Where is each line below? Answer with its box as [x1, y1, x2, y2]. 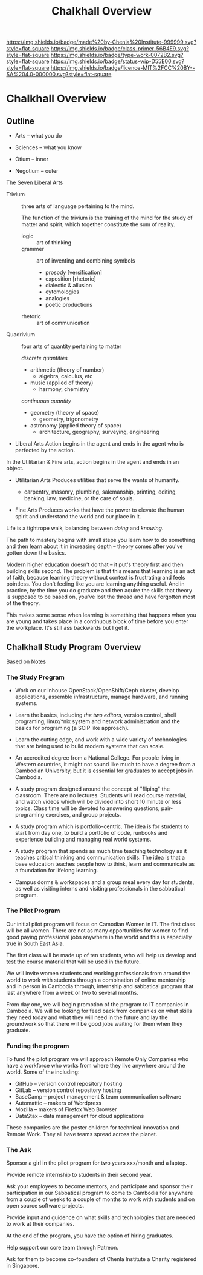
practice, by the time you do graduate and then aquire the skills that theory [6, 587, 192, 594]
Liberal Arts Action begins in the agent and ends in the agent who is [14, 440, 184, 447]
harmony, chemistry [39, 386, 89, 393]
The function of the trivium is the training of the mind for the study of [21, 214, 193, 222]
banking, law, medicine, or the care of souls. [24, 495, 135, 502]
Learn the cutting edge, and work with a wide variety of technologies [14, 736, 187, 743]
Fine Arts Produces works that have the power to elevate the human [14, 506, 184, 514]
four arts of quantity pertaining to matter [21, 343, 122, 350]
